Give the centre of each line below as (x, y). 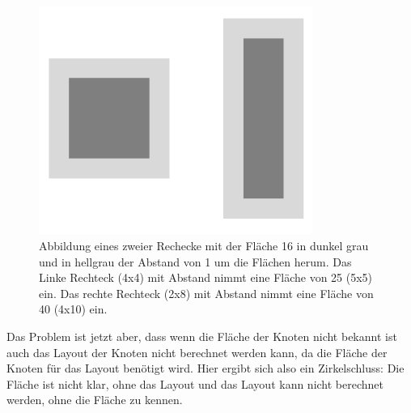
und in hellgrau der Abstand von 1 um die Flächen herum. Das (195, 261)
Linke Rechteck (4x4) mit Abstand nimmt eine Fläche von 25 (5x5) (206, 277)
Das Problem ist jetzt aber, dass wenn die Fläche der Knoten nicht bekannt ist (202, 336)
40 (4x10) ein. (73, 309)
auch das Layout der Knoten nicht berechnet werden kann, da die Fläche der (197, 352)
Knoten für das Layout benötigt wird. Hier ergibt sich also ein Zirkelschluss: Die (205, 368)
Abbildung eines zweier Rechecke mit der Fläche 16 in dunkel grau (204, 246)
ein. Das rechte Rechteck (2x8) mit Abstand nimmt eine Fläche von (206, 293)
